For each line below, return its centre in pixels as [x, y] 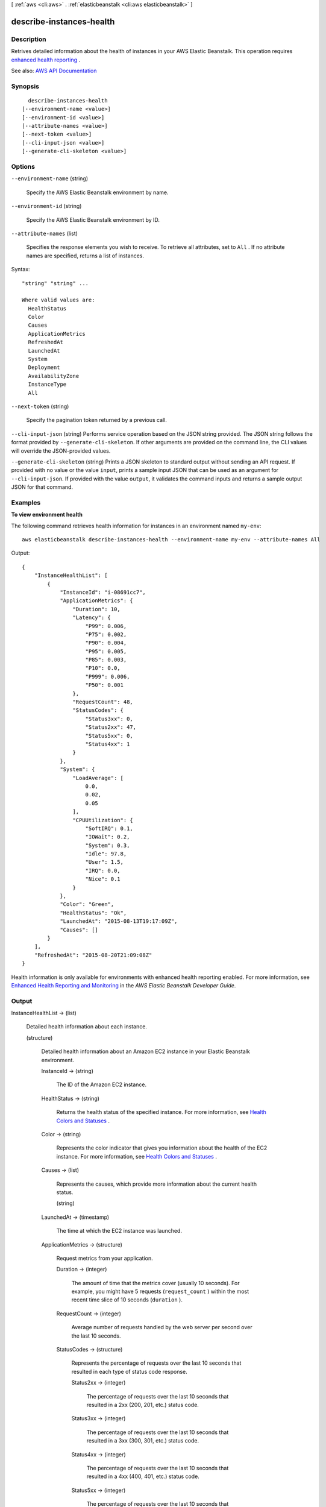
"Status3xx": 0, [109, 719]
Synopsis [25, 86]
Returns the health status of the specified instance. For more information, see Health [161, 1112]
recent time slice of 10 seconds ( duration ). [127, 1300]
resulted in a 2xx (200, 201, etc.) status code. [143, 1405]
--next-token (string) [40, 406]
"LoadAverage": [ [98, 778]
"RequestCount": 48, [103, 702]
